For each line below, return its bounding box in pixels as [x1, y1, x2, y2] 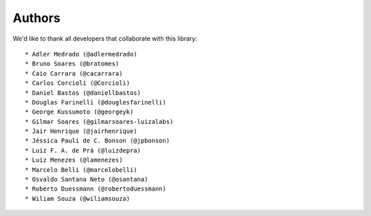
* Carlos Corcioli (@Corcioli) [25, 79, 131, 87]
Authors [12, 10, 61, 25]
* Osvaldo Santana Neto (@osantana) [25, 175, 148, 184]
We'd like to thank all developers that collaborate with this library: [12, 34, 198, 43]
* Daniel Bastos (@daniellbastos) [25, 89, 141, 96]
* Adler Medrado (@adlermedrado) [25, 50, 137, 58]
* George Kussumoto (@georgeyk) [25, 108, 134, 116]
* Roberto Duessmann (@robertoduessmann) [25, 185, 166, 193]
